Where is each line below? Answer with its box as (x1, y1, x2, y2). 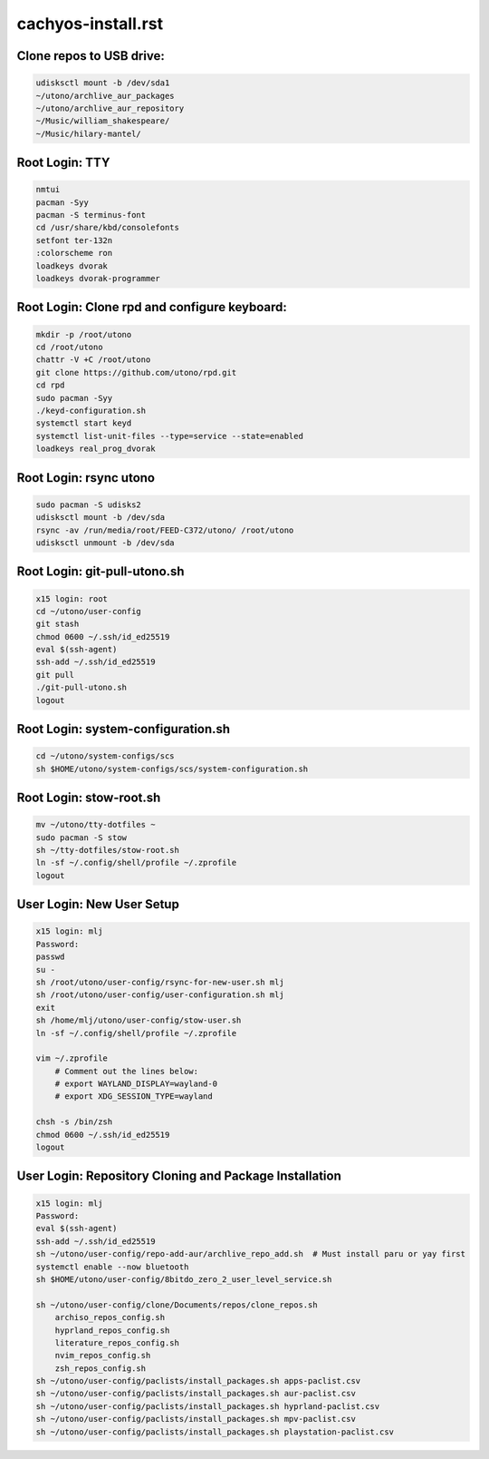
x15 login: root (35, 593, 109, 603)
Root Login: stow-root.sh (16, 790, 161, 806)
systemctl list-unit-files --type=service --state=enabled (35, 431, 303, 441)
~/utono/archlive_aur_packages (35, 91, 176, 101)
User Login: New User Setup (16, 896, 180, 912)
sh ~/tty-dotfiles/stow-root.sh (35, 845, 180, 855)
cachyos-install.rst (16, 14, 163, 34)
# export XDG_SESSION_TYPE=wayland (54, 1092, 213, 1102)
